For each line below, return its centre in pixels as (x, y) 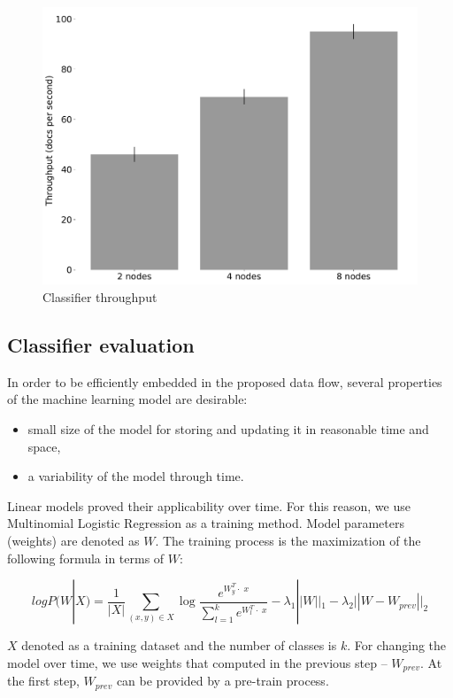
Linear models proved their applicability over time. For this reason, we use (209, 505)
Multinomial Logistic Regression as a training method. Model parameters (206, 523)
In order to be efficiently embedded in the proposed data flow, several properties (225, 381)
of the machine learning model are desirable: (127, 399)
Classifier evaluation (101, 345)
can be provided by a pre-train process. (223, 681)
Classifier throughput (100, 297)
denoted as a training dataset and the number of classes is (179, 645)
